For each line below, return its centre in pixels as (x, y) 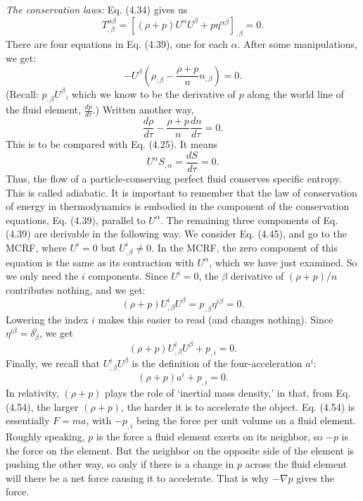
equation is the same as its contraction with (100, 262)
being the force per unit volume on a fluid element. (247, 420)
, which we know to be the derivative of (151, 93)
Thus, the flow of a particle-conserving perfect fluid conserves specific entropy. (174, 178)
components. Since (128, 276)
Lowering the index (47, 319)
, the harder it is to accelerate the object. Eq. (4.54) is (238, 406)
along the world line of (295, 93)
